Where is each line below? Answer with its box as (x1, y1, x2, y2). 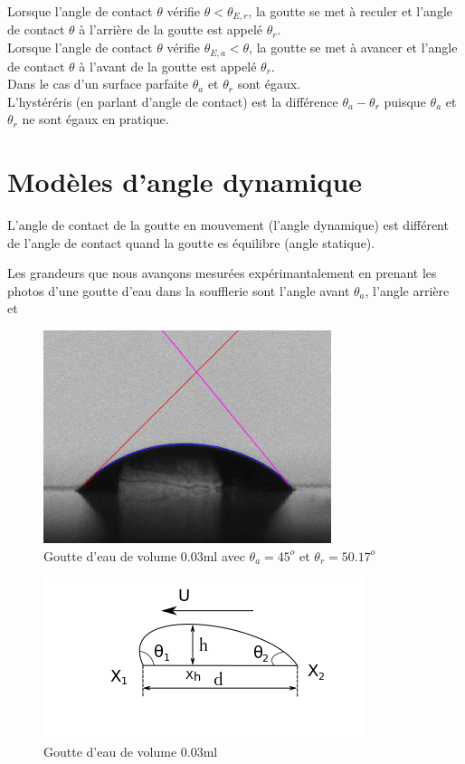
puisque (384, 91, 426, 110)
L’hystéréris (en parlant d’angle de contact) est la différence (7, 91, 338, 110)
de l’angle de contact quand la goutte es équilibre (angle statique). (7, 233, 375, 252)
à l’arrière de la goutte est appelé (79, 20, 263, 39)
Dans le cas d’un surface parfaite (7, 74, 189, 93)
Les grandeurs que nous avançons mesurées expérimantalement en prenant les (7, 263, 437, 282)
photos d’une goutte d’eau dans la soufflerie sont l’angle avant (7, 281, 350, 300)
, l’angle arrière (365, 281, 450, 300)
